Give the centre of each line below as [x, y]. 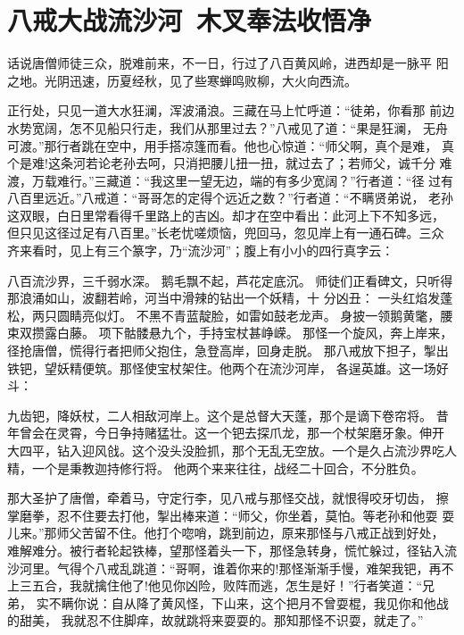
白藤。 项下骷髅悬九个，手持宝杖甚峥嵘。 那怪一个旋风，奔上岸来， [255, 333]
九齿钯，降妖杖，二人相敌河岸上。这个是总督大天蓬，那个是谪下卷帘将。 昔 [228, 415]
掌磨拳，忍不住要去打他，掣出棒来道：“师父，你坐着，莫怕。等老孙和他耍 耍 [231, 515]
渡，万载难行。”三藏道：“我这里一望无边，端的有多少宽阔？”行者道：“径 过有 [231, 180]
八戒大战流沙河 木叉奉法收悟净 [190, 20]
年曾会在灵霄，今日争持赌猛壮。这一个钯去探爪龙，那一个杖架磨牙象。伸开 [226, 433]
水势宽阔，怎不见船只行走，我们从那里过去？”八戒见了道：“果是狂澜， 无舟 [228, 127]
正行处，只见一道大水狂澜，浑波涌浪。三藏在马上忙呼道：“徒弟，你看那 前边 [231, 110]
